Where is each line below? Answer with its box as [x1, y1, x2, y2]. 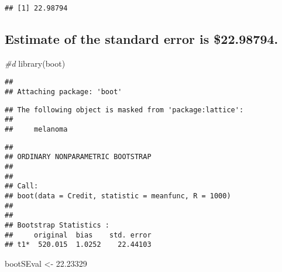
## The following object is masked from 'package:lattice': [5, 105, 244, 114]
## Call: [5, 182, 39, 191]
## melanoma [5, 125, 68, 134]
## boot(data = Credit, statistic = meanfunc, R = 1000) [5, 192, 231, 201]
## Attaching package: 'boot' [5, 88, 122, 97]
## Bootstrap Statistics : [5, 221, 109, 229]
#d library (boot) [5, 57, 66, 69]
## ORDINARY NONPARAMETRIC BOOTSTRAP [5, 153, 152, 161]
